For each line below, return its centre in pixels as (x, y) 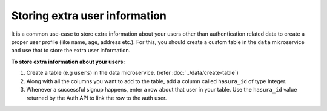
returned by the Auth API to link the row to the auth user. (97, 98)
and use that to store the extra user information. (71, 51)
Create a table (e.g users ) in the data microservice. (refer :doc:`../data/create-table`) (132, 73)
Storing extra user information (89, 16)
